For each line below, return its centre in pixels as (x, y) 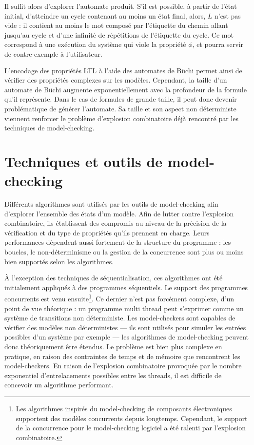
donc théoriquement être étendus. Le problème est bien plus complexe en (113, 346)
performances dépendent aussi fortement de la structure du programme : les (118, 242)
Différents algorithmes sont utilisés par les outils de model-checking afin (111, 204)
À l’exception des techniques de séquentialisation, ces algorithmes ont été (114, 278)
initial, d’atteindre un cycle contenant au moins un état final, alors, (105, 15)
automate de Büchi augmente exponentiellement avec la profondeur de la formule (126, 89)
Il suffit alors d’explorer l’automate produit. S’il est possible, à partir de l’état (121, 6)
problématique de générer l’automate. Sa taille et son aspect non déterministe (120, 108)
